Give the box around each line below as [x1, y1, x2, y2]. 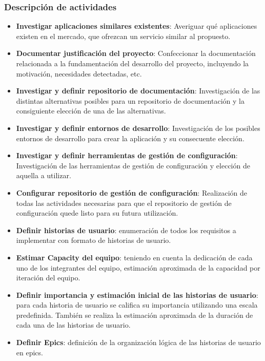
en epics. [16, 347, 43, 357]
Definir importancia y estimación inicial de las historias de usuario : [16, 289, 258, 300]
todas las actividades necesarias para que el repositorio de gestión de [16, 197, 232, 208]
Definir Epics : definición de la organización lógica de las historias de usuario [16, 337, 261, 348]
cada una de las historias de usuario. [16, 319, 131, 330]
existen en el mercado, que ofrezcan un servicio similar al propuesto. [16, 30, 231, 41]
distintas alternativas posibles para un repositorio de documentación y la [16, 95, 244, 106]
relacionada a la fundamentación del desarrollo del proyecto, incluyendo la [16, 58, 249, 68]
